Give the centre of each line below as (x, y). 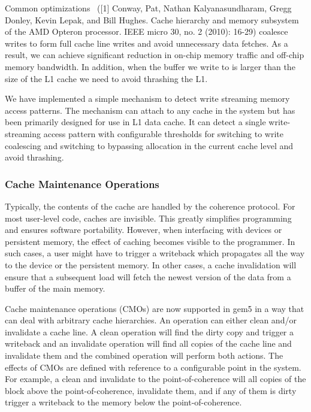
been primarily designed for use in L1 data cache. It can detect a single (135, 122)
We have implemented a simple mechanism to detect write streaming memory (147, 99)
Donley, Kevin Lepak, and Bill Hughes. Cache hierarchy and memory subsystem (152, 19)
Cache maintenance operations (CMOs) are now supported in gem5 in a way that (155, 308)
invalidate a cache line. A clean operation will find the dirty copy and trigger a (150, 331)
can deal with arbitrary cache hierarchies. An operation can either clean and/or (151, 320)
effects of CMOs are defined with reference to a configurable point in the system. (153, 367)
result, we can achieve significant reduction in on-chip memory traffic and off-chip (155, 55)
